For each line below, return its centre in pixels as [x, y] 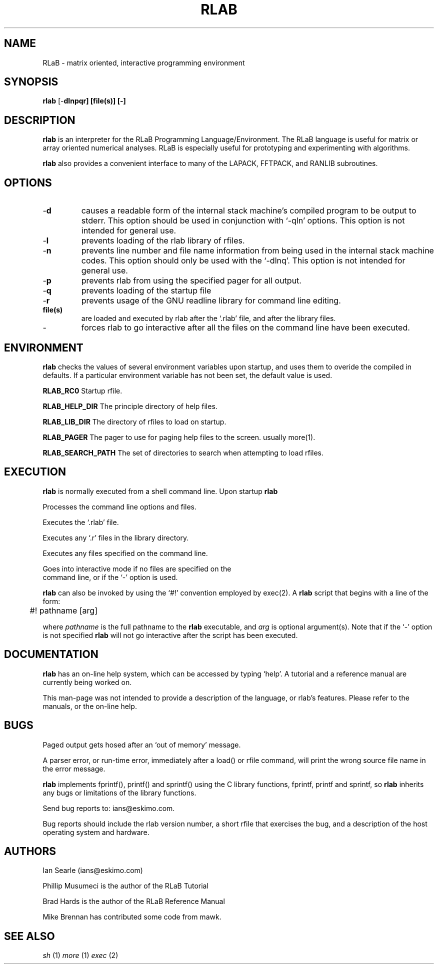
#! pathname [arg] [63, 610]
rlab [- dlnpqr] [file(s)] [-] [84, 101]
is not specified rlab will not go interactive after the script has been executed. [170, 635]
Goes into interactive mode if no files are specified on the [137, 568]
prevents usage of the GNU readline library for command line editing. [211, 301]
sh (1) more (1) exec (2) [80, 955]
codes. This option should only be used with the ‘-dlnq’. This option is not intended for [243, 261]
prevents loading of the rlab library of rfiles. [163, 241]
